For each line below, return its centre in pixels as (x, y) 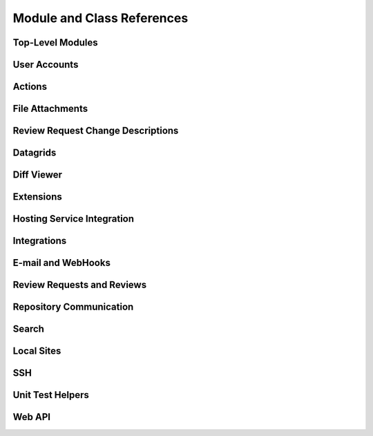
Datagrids (35, 153)
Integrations (40, 241)
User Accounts (46, 65)
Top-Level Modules (55, 42)
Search (29, 329)
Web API (32, 417)
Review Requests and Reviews (80, 285)
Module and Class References (101, 18)
